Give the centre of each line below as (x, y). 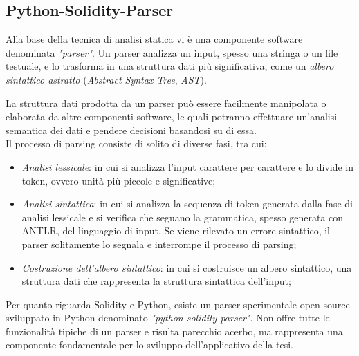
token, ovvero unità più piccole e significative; (119, 180)
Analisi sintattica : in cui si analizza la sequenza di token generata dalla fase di (187, 204)
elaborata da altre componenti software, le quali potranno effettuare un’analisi (172, 116)
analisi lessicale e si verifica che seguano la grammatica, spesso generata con (182, 217)
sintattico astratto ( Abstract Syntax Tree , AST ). (106, 79)
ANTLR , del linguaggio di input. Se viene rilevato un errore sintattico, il (176, 231)
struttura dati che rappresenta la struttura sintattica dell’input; (156, 281)
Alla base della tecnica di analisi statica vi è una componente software (154, 39)
